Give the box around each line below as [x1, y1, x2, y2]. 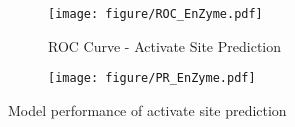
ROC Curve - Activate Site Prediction [48, 35, 282, 56]
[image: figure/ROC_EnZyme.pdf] [48, 7, 263, 21]
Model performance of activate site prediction [8, 99, 287, 120]
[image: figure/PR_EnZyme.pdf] [48, 71, 256, 86]
